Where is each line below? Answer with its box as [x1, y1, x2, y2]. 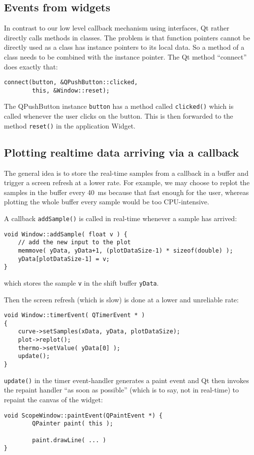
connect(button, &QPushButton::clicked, [4, 79, 138, 86]
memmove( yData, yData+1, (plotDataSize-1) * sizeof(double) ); [18, 247, 233, 254]
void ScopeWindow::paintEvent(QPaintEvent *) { [4, 412, 163, 419]
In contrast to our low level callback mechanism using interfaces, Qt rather [4, 23, 229, 33]
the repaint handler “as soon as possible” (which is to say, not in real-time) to [4, 385, 239, 395]
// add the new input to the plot [18, 239, 131, 246]
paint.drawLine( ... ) [32, 436, 106, 444]
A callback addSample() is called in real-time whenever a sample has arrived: [4, 213, 237, 223]
